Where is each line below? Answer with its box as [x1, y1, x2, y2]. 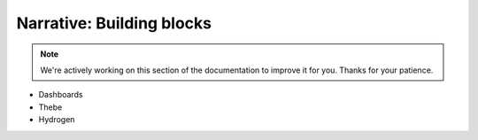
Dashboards [38, 89, 83, 100]
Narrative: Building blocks [16, 13, 212, 33]
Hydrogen [38, 114, 75, 125]
